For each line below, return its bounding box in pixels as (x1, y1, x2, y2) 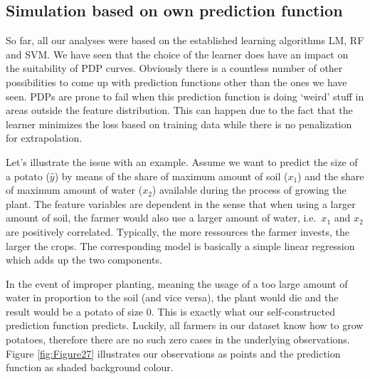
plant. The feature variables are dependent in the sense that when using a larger (6, 196, 356, 211)
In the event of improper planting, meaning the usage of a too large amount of (6, 276, 348, 291)
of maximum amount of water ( (6, 182, 143, 197)
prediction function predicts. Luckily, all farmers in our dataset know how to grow (6, 318, 364, 333)
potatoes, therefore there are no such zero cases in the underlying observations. (6, 332, 350, 347)
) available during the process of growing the (152, 182, 347, 197)
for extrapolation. (6, 130, 83, 145)
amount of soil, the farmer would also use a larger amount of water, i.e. (6, 210, 317, 225)
